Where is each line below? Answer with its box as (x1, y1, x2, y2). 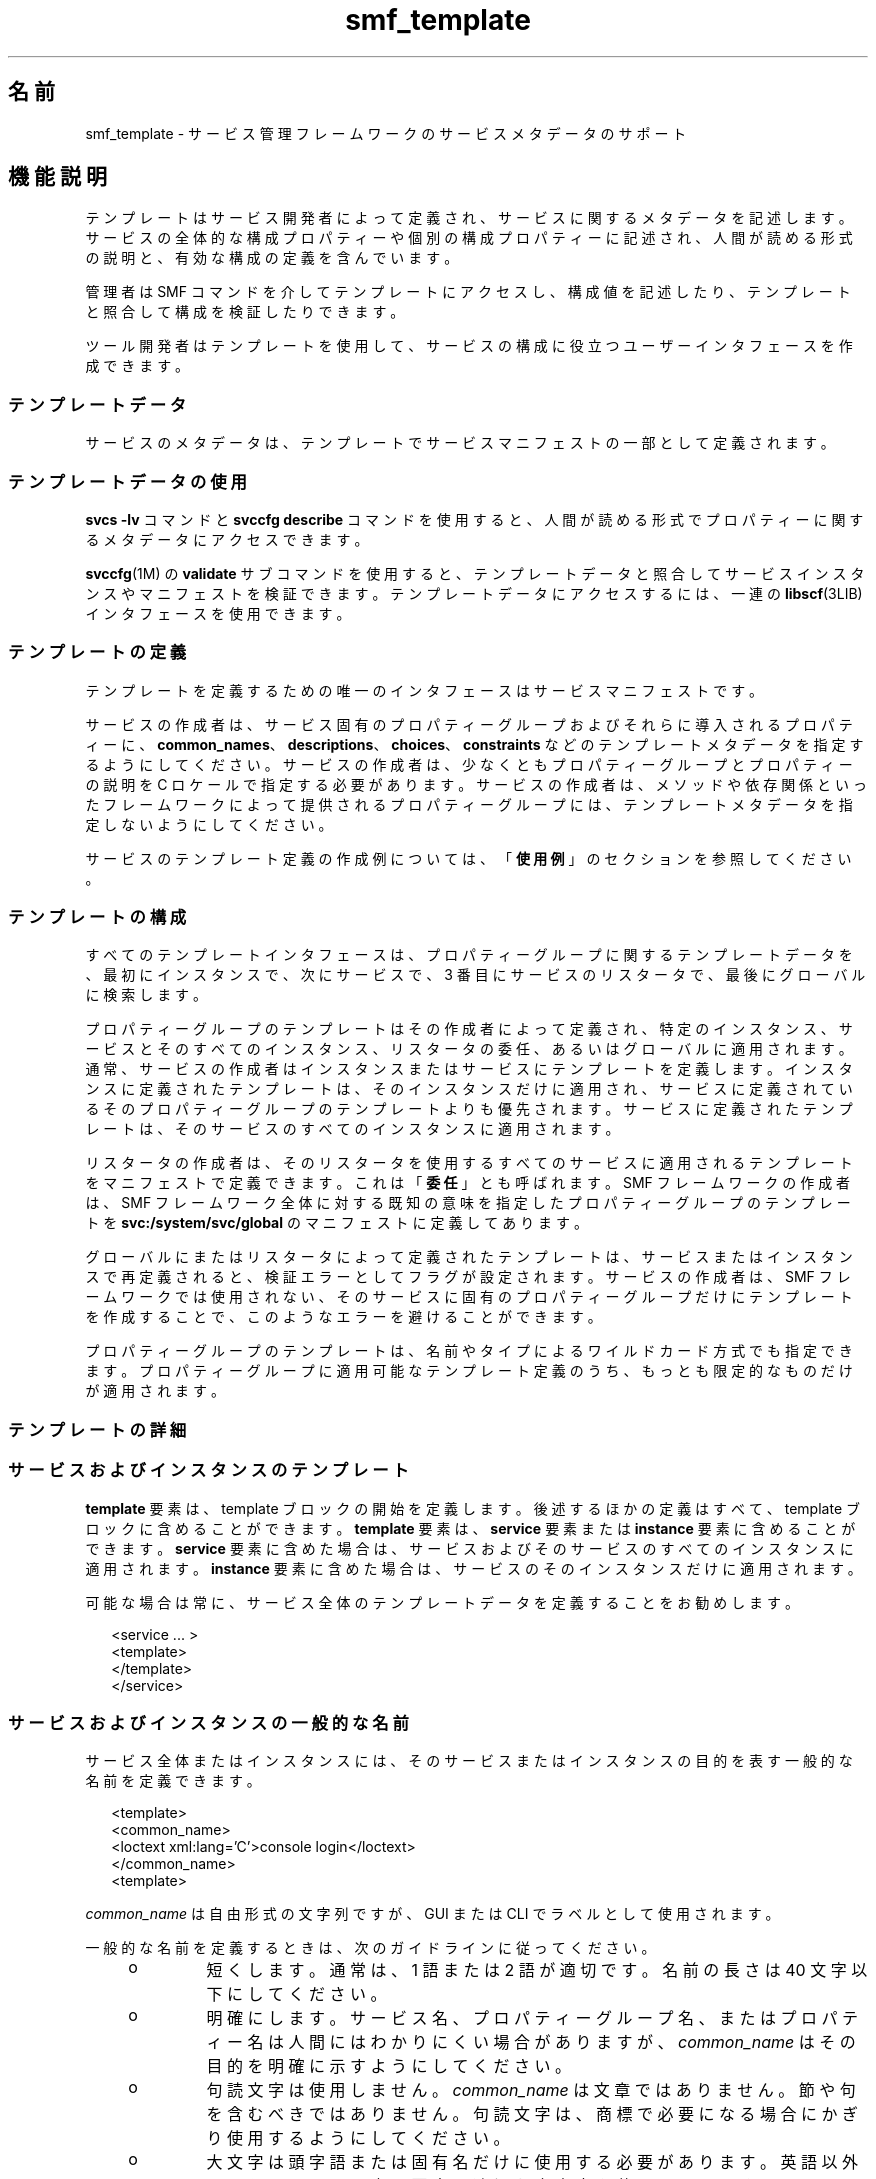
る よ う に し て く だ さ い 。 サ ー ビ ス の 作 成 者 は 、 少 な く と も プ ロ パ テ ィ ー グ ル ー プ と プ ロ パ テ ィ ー (85, 755, 853, 773)
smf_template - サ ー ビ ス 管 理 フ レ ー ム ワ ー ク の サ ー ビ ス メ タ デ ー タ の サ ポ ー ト (85, 124, 687, 142)
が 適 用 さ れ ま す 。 (85, 1382, 225, 1400)
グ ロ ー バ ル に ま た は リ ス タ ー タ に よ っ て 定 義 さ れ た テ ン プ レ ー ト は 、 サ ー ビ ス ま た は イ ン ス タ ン (85, 1248, 853, 1266)
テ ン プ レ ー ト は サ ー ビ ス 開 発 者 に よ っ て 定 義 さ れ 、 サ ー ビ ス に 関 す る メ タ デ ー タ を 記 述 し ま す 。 (85, 209, 853, 227)
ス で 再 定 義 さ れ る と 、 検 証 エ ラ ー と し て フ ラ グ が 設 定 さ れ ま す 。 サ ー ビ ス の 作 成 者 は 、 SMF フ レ (85, 1268, 851, 1286)
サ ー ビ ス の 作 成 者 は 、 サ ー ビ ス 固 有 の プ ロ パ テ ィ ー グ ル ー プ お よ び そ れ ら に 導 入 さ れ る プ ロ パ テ (85, 715, 853, 733)
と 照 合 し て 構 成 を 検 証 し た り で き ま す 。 (85, 303, 405, 321)
